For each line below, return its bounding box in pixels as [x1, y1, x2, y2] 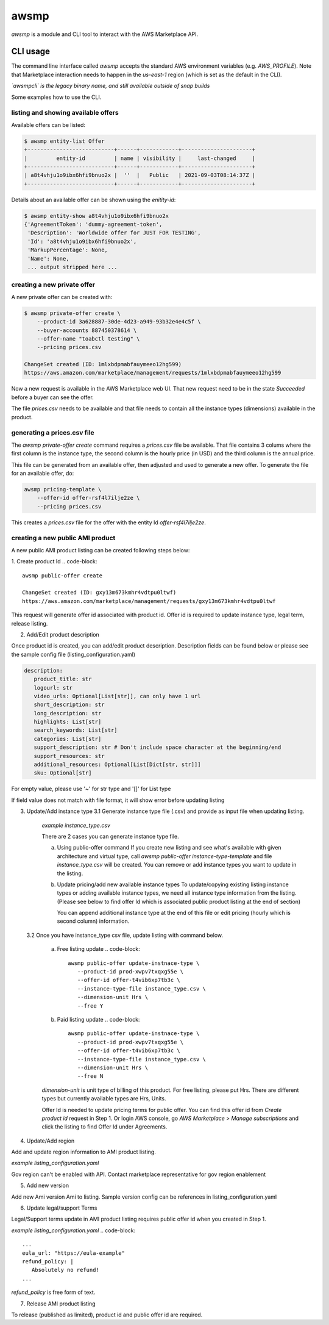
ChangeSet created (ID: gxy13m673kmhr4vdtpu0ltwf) [22, 589, 177, 596]
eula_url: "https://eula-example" [22, 1249, 125, 1257]
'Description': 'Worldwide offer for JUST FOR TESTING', [27, 229, 201, 236]
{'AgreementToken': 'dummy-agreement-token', [24, 221, 163, 228]
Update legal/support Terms [26, 1204, 97, 1211]
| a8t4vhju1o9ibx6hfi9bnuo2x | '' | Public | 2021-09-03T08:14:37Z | [24, 171, 256, 179]
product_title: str [34, 676, 92, 683]
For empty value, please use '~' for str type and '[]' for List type [11, 785, 171, 793]
